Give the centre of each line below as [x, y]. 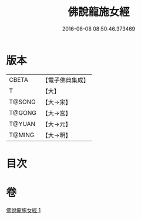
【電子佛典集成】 [66, 80]
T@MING [22, 135]
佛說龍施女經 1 [23, 210]
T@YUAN [22, 124]
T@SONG [23, 102]
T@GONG [23, 112]
